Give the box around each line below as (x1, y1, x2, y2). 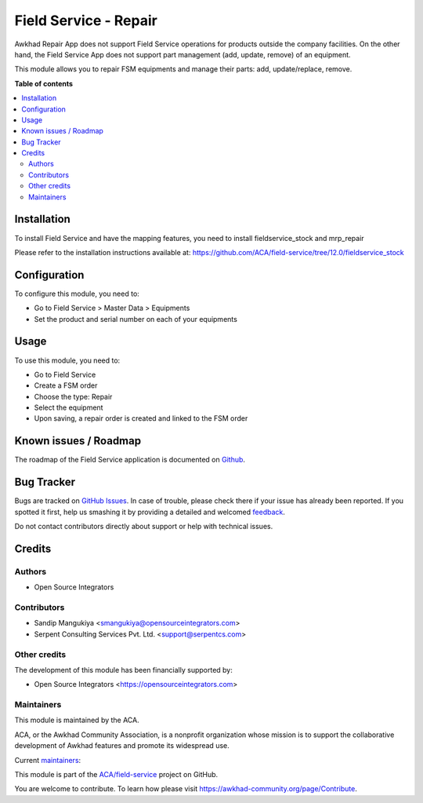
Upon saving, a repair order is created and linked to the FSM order (34, 414, 248, 423)
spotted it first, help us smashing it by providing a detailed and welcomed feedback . (14, 507, 286, 516)
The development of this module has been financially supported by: (14, 665, 233, 674)
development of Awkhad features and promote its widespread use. (14, 741, 230, 750)
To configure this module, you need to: (14, 289, 140, 298)
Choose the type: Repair (34, 392, 113, 401)
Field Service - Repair (14, 12, 158, 29)
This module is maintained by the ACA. (14, 715, 140, 725)
